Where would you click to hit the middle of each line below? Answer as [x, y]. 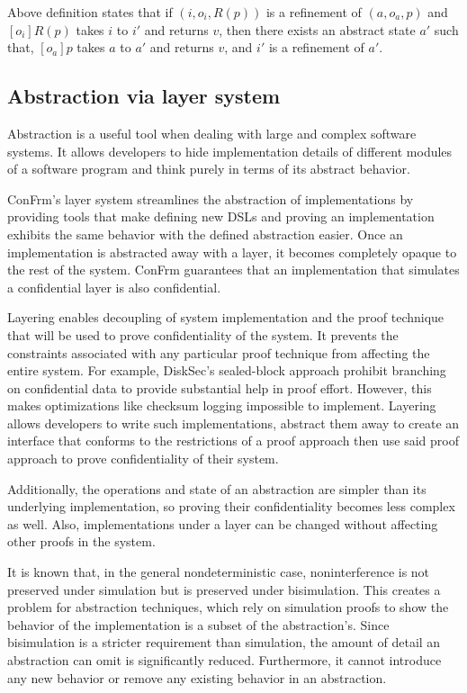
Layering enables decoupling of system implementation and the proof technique [226, 317]
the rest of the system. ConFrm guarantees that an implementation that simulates [233, 270]
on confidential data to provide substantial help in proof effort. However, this [220, 387]
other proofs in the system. [81, 541]
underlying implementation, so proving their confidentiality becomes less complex [231, 506]
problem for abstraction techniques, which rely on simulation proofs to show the [228, 607]
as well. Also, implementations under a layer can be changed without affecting [223, 523]
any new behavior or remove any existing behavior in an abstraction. [197, 677]
